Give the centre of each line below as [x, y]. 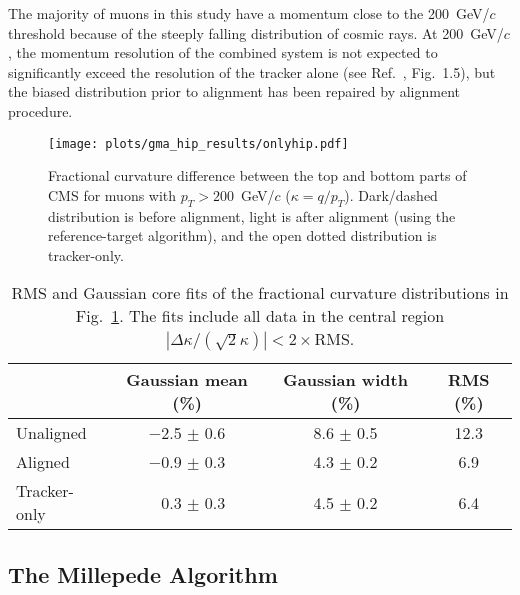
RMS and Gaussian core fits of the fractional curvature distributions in [260, 293]
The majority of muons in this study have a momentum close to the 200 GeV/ [249, 13]
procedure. [40, 110]
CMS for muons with [112, 194]
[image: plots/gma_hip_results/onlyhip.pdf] [198, 143]
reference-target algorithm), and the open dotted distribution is [242, 235]
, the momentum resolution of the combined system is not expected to [223, 52]
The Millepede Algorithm [143, 573]
